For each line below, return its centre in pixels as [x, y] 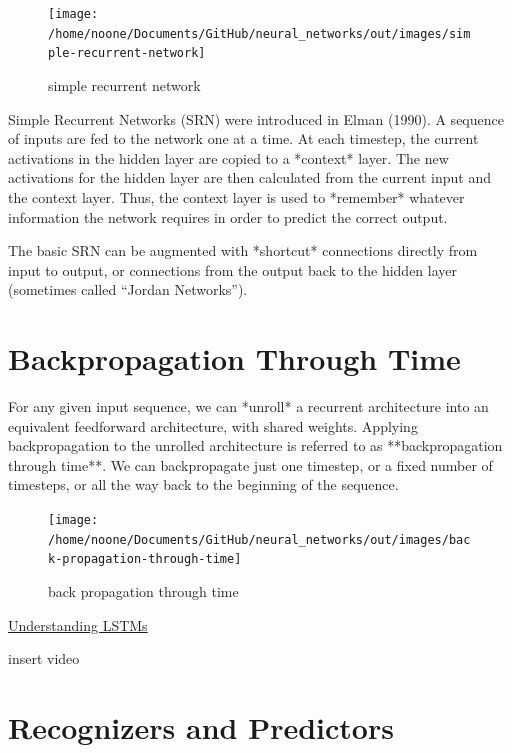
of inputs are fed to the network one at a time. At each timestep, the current [243, 138]
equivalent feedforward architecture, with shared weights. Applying [213, 425]
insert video [44, 658]
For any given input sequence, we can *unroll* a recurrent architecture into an [248, 406]
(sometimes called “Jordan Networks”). [128, 289]
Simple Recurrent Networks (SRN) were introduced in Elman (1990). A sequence [256, 118]
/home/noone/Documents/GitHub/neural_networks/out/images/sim [259, 33]
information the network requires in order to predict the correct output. [228, 216]
